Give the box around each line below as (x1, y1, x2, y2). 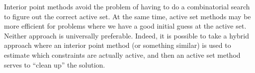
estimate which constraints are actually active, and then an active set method (4, 49, 241, 60)
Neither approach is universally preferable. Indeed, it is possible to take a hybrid (4, 30, 249, 40)
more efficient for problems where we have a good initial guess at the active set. (4, 21, 247, 31)
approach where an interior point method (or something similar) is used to (4, 40, 231, 50)
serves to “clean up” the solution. (4, 59, 105, 70)
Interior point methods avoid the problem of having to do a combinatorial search (4, 1, 250, 11)
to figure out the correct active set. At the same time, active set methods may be (4, 11, 251, 21)
